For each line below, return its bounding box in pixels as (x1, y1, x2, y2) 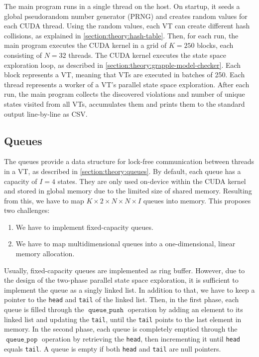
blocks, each (197, 40, 234, 50)
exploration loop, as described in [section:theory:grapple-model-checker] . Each (4, 59, 241, 70)
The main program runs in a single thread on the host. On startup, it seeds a (4, 1, 240, 11)
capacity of (4, 176, 37, 186)
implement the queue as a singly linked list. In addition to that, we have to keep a (4, 284, 255, 295)
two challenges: (4, 205, 50, 215)
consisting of (4, 49, 42, 60)
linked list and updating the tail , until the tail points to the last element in (4, 314, 242, 324)
